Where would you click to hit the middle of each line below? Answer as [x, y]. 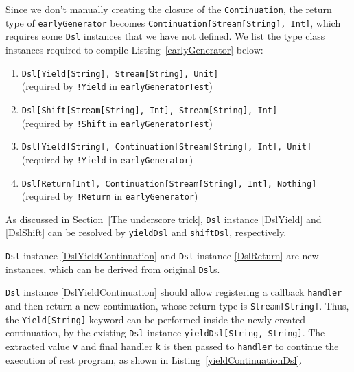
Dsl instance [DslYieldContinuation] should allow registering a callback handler [174, 292]
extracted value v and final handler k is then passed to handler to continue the [172, 346]
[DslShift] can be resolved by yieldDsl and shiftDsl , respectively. [146, 232]
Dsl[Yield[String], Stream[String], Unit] [120, 74]
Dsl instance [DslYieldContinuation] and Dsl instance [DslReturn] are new [162, 256]
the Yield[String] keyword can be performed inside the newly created [156, 319]
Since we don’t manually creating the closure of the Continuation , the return [169, 9]
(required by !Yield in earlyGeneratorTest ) [117, 86]
